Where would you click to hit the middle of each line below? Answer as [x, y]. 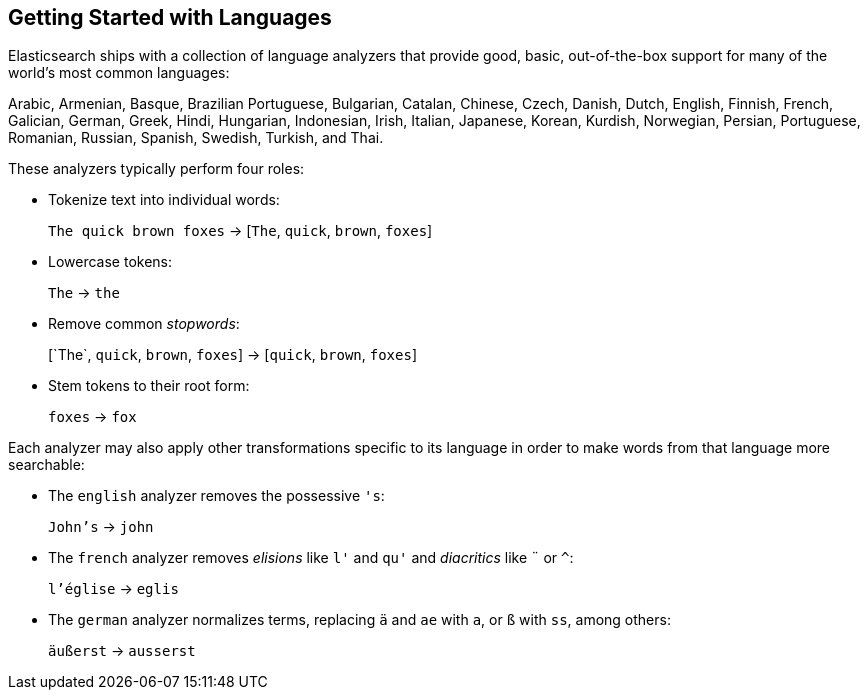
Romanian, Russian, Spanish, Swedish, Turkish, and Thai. [196, 138]
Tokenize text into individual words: [164, 200]
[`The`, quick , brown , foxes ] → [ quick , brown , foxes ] [233, 355]
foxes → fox [92, 417]
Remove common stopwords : [144, 324]
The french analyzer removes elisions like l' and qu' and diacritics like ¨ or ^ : [311, 558]
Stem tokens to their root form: [149, 386]
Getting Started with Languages [170, 17]
